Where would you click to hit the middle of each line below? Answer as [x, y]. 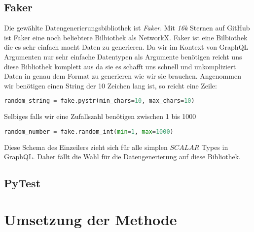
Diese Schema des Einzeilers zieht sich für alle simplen [86, 147]
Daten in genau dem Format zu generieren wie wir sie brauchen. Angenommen [123, 76]
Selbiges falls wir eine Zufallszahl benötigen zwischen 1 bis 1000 [100, 116]
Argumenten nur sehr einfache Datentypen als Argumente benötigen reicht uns [123, 56]
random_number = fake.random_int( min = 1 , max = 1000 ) [89, 131]
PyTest [22, 183]
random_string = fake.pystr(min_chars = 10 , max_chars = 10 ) [99, 101]
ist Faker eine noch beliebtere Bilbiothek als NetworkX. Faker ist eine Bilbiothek [126, 37]
